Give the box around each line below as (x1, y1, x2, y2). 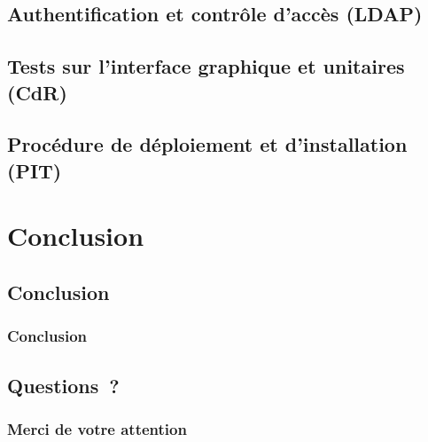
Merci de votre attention (7, 417, 187, 439)
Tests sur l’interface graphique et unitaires (7, 52, 405, 80)
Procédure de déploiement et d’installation (7, 130, 408, 158)
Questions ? (7, 371, 120, 399)
